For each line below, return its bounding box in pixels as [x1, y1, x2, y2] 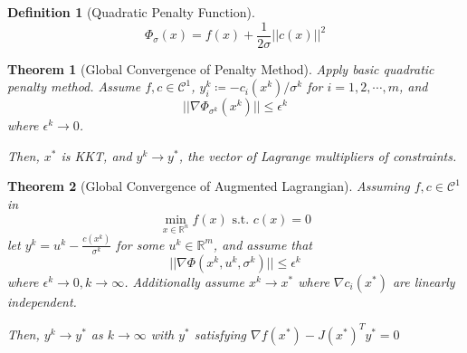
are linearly [392, 272, 455, 291]
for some [116, 234, 165, 253]
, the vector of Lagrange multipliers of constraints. [178, 146, 457, 165]
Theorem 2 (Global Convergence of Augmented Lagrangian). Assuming [7, 176, 410, 196]
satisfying [194, 324, 247, 343]
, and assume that [213, 234, 312, 253]
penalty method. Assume [7, 77, 141, 96]
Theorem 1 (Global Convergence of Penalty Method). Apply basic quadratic [7, 59, 434, 78]
